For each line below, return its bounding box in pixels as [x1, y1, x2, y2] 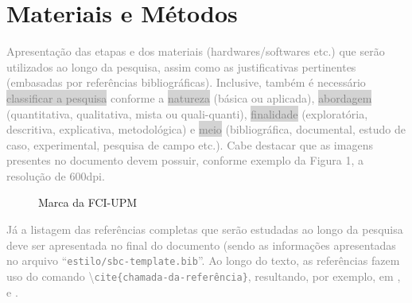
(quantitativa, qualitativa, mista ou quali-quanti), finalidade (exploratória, [6, 105, 368, 122]
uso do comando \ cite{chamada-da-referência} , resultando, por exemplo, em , [6, 267, 401, 284]
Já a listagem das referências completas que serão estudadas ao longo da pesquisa [6, 221, 403, 238]
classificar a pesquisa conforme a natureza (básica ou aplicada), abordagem [6, 89, 372, 106]
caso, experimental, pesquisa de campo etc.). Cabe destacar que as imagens [6, 136, 373, 153]
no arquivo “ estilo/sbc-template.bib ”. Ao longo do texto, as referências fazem [6, 252, 400, 269]
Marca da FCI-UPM [38, 194, 138, 211]
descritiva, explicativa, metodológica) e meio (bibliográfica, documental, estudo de [6, 121, 406, 138]
